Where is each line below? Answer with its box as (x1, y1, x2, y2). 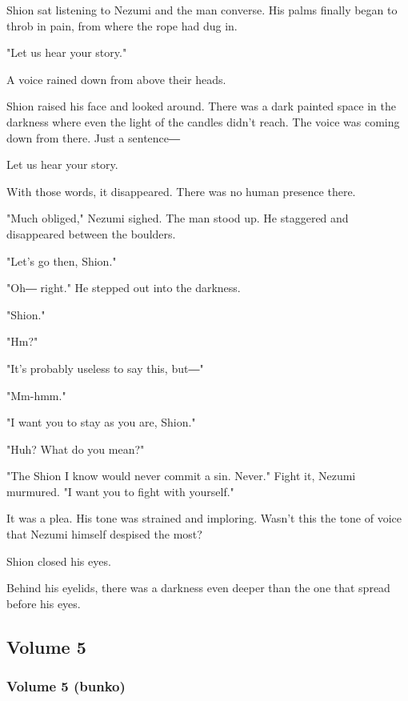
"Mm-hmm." (6, 387, 66, 403)
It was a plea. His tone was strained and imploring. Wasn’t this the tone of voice (6, 510, 402, 527)
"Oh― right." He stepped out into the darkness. (6, 279, 241, 296)
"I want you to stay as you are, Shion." (6, 414, 196, 431)
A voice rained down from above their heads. (6, 70, 226, 87)
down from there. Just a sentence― (6, 129, 181, 146)
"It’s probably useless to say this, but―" (6, 359, 204, 376)
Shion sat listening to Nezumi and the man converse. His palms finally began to (6, 2, 398, 18)
